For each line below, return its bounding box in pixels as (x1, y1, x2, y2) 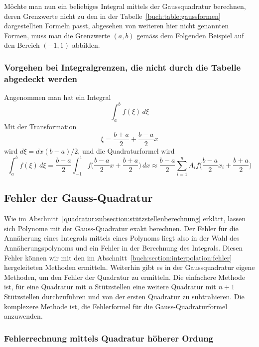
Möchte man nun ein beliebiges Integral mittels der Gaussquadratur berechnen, (4, 1, 246, 11)
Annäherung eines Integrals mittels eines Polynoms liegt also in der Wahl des (4, 233, 240, 243)
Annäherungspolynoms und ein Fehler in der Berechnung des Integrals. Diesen (4, 243, 243, 253)
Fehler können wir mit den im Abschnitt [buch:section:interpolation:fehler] (4, 252, 232, 262)
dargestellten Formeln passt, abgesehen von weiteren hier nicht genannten (4, 20, 229, 31)
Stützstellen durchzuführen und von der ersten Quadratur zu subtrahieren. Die (4, 291, 245, 302)
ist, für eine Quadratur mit (4, 281, 86, 292)
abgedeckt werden (4, 72, 78, 85)
